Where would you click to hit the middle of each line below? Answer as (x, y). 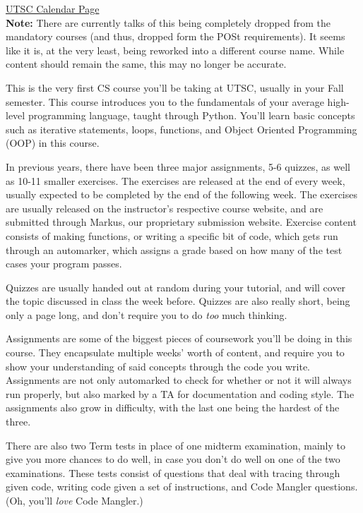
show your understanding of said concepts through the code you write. (158, 366)
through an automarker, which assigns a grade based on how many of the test (174, 249)
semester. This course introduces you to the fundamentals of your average (165, 101)
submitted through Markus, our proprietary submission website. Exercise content (181, 222)
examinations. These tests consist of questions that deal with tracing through (173, 472)
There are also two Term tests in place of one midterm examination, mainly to (175, 445)
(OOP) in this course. (53, 143)
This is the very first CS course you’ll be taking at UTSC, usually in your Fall (175, 87)
